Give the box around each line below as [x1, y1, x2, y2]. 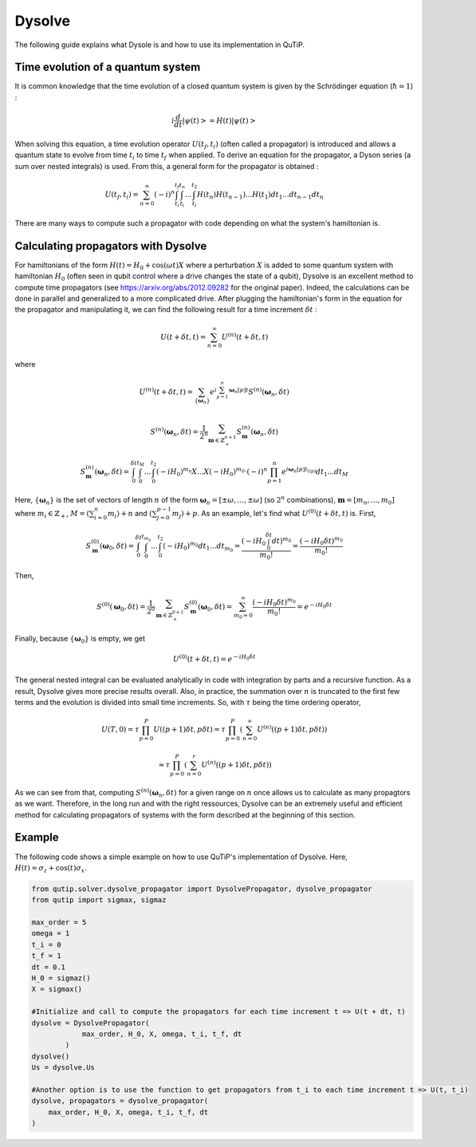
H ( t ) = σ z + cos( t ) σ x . [14, 862, 88, 874]
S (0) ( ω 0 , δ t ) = [96, 601, 146, 613]
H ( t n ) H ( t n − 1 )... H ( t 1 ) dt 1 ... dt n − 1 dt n [196, 190, 325, 201]
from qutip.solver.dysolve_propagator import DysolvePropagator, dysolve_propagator [31, 884, 372, 893]
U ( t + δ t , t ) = [159, 332, 207, 341]
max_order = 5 [31, 918, 87, 927]
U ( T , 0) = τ [100, 725, 140, 734]
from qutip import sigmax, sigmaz [31, 896, 167, 905]
